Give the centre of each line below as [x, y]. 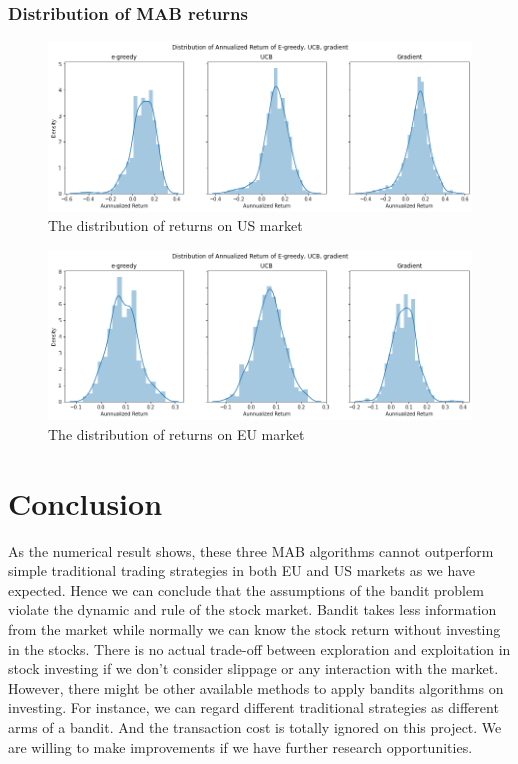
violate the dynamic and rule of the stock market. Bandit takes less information [252, 609]
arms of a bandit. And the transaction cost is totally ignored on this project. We [255, 727]
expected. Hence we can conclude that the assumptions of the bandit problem [246, 589]
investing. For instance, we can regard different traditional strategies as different [253, 707]
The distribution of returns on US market [175, 225]
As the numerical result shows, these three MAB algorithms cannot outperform [251, 550]
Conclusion [85, 502]
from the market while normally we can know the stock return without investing [254, 629]
